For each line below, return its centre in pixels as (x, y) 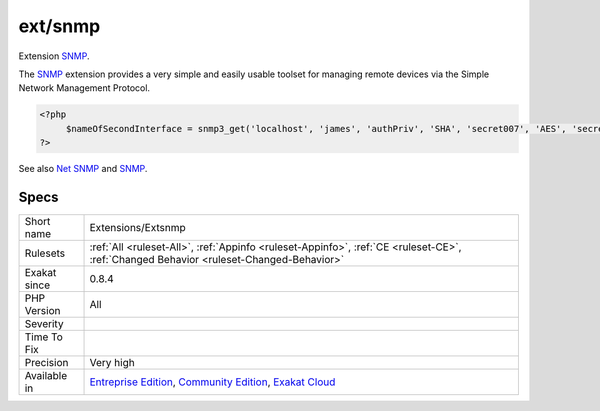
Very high (112, 362)
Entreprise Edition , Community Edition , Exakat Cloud (212, 382)
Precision (46, 362)
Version (42, 310)
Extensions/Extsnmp (138, 227)
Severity (44, 323)
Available (46, 375)
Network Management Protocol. (84, 88)
